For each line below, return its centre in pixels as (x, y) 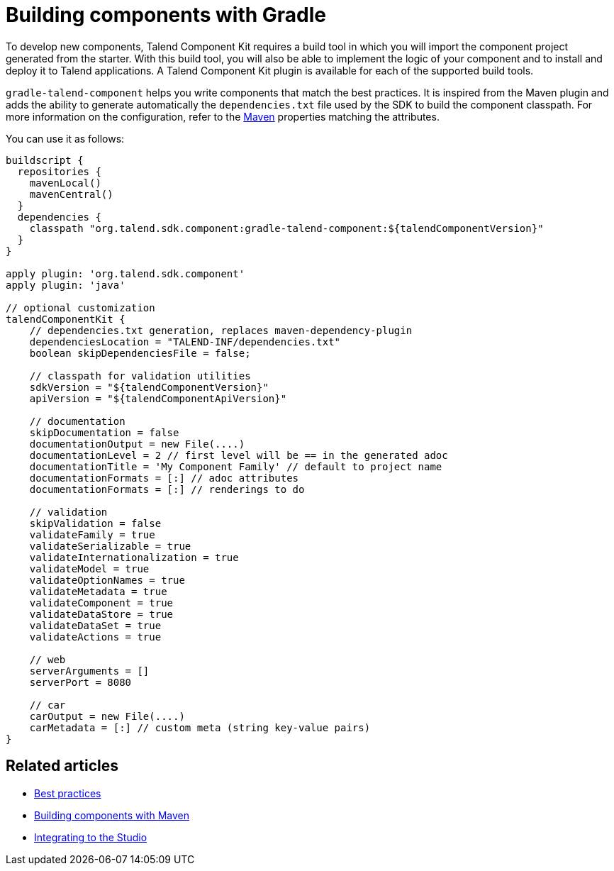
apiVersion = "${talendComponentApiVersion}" (158, 398)
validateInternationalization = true (134, 557)
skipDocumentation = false (104, 432)
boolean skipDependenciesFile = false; (140, 353)
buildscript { (45, 160)
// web (48, 659)
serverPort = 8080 (80, 682)
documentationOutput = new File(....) (137, 444)
